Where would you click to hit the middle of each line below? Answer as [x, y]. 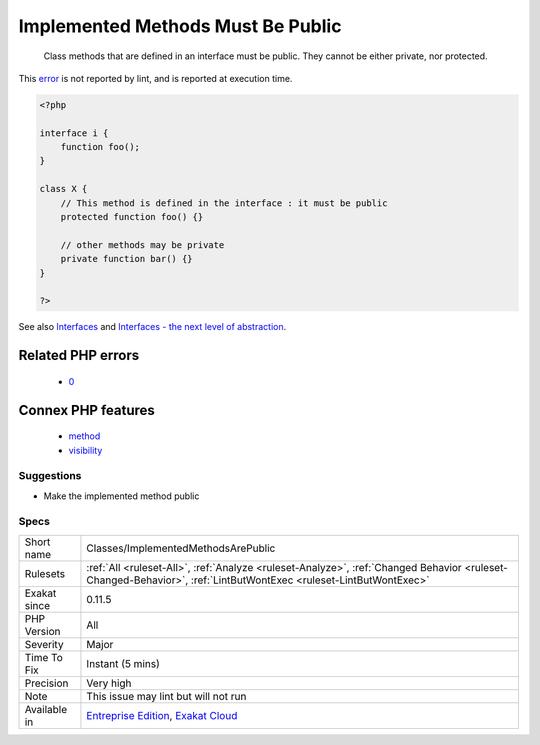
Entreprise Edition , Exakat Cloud [162, 715]
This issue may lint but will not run [166, 696]
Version [42, 631]
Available [46, 709]
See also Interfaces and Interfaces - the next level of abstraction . [152, 327]
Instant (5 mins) [123, 663]
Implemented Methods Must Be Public [180, 26]
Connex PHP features [86, 410]
